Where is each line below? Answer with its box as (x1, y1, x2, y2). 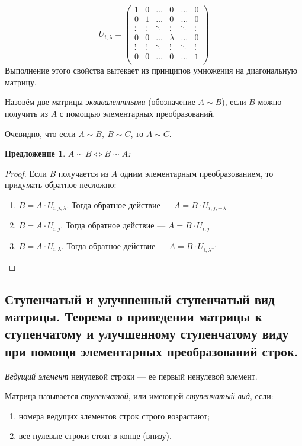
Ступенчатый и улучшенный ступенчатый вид (5, 289, 275, 308)
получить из (5, 107, 49, 120)
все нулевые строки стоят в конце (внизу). (18, 429, 172, 442)
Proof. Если (5, 167, 47, 179)
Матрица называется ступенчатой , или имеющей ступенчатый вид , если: (5, 390, 274, 402)
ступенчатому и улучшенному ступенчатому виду (5, 324, 289, 343)
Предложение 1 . (5, 147, 66, 160)
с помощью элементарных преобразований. (59, 107, 216, 120)
